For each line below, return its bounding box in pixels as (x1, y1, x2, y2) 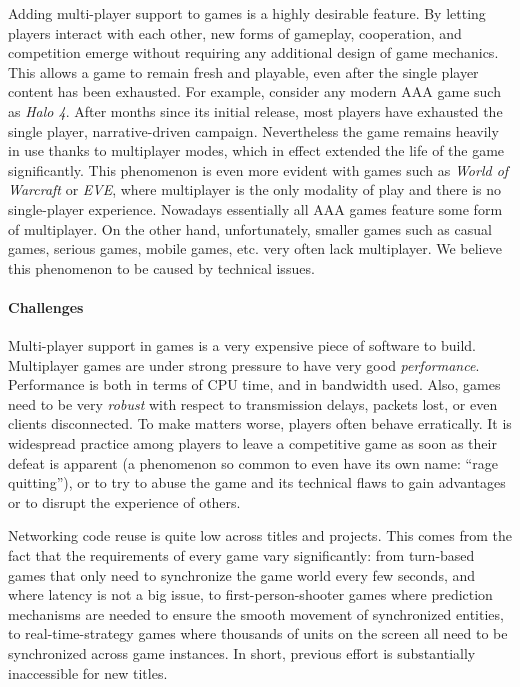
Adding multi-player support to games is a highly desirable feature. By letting (8, 3, 486, 23)
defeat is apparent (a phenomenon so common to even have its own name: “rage (8, 452, 498, 473)
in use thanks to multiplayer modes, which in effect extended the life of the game (8, 140, 505, 161)
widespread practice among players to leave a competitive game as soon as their (8, 433, 497, 454)
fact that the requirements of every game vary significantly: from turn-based (8, 545, 475, 566)
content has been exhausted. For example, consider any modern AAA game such (8, 81, 501, 102)
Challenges (8, 296, 84, 317)
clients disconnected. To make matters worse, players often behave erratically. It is (8, 413, 512, 434)
